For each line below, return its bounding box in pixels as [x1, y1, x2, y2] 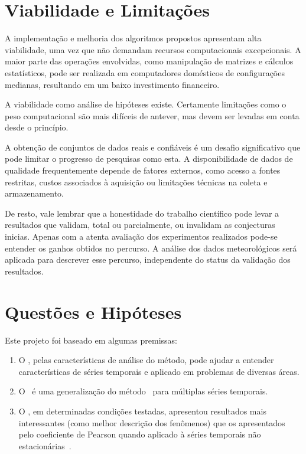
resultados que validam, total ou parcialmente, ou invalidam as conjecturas [5, 218, 275, 231]
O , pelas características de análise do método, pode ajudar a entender [18, 354, 274, 366]
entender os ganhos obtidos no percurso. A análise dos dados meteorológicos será [5, 241, 297, 254]
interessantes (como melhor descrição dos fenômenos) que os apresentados [18, 416, 285, 429]
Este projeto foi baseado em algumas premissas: [5, 334, 177, 346]
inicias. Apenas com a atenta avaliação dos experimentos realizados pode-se [5, 230, 278, 243]
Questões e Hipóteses [5, 299, 182, 324]
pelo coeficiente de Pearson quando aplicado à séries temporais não [18, 428, 261, 440]
